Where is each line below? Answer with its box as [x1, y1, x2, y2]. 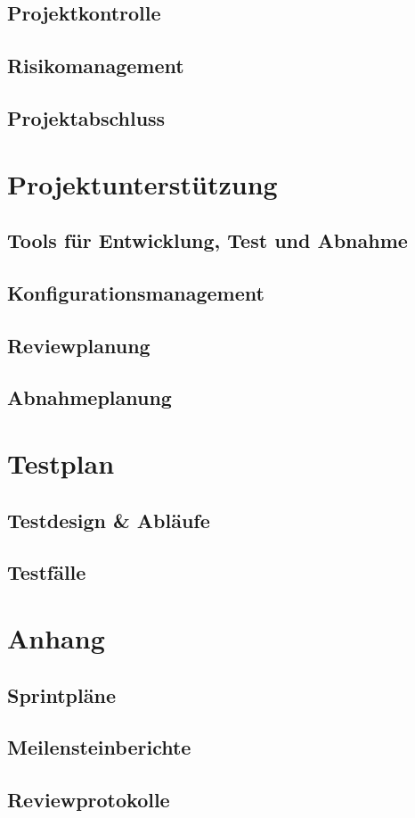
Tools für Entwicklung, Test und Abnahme [7, 227, 408, 254]
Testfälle [7, 558, 86, 586]
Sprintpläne [7, 681, 116, 708]
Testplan [7, 445, 115, 482]
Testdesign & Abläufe [7, 506, 210, 533]
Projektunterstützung [7, 165, 278, 202]
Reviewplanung [7, 331, 151, 359]
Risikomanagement [7, 52, 184, 79]
